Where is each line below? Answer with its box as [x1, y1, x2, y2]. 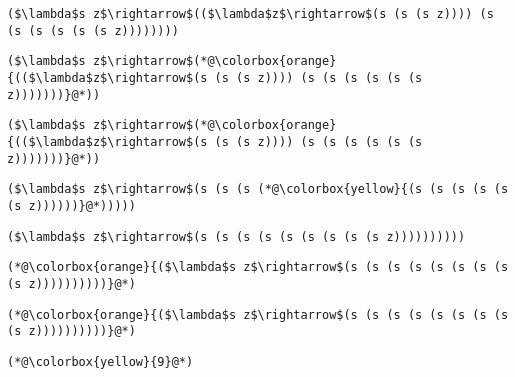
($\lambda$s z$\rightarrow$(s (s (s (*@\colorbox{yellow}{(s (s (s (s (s [7, 182, 509, 197]
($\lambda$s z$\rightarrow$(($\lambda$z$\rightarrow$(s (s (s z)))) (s [7, 7, 494, 21]
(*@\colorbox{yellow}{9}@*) [7, 354, 194, 369]
